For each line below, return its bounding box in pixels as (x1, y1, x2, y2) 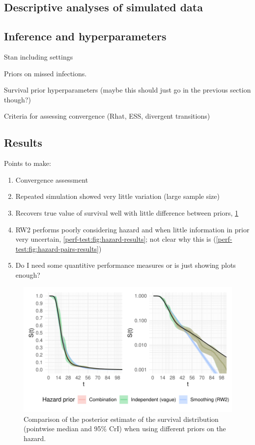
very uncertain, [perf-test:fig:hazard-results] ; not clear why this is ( (15, 234, 216, 244)
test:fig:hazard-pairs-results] (15, 243, 99, 254)
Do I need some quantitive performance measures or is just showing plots (15, 260, 236, 270)
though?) (4, 94, 31, 104)
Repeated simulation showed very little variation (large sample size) (15, 191, 220, 201)
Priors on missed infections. (4, 68, 87, 78)
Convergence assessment (15, 174, 88, 185)
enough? (15, 269, 40, 280)
